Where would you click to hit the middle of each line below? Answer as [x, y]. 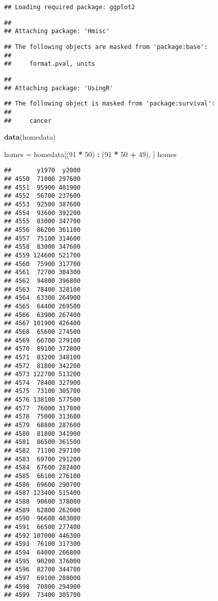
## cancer [28, 121]
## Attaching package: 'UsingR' [59, 88]
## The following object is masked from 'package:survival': [110, 104]
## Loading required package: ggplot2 [70, 7]
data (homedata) [30, 137]
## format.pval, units [50, 64]
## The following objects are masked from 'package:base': [106, 47]
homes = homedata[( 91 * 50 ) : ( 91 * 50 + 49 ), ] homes [90, 154]
